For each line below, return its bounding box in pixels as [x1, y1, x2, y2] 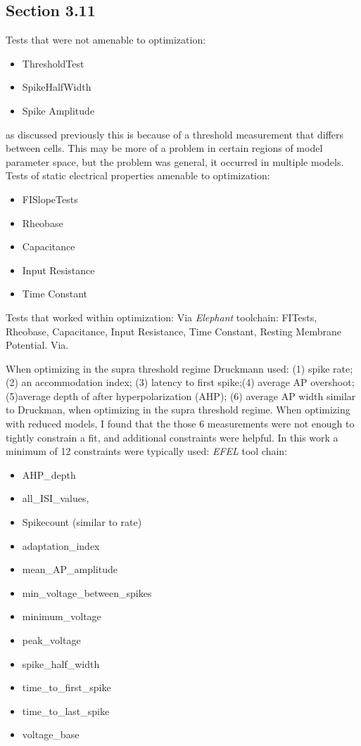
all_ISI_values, [22, 491, 89, 506]
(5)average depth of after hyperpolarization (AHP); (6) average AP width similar [6, 388, 356, 403]
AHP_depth [22, 467, 76, 482]
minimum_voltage [22, 609, 101, 624]
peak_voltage [22, 633, 81, 648]
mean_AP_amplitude [22, 562, 118, 577]
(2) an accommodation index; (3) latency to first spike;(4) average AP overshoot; [6, 375, 355, 390]
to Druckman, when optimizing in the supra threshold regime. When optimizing [6, 402, 350, 417]
